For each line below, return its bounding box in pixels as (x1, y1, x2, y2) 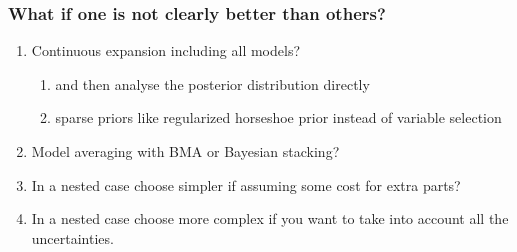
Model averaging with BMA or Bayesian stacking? (31, 141, 340, 161)
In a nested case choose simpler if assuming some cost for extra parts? (31, 174, 461, 195)
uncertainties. (31, 227, 114, 248)
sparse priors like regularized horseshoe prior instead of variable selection (55, 107, 502, 128)
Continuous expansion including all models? (31, 40, 301, 61)
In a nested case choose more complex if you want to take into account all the (31, 208, 509, 229)
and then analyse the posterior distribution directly (55, 73, 370, 94)
